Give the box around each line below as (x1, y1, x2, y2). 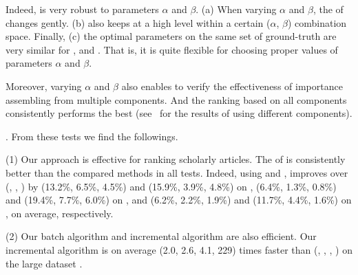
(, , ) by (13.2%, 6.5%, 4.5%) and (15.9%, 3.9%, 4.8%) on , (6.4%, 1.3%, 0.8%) (6, 179, 337, 193)
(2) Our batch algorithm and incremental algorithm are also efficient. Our (6, 229, 317, 243)
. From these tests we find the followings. (6, 129, 178, 143)
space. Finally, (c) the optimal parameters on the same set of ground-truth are (6, 29, 337, 43)
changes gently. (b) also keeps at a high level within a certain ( (6, 15, 271, 30)
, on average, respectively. (6, 206, 114, 220)
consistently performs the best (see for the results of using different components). (6, 106, 352, 120)
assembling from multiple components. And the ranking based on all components (6, 92, 347, 107)
